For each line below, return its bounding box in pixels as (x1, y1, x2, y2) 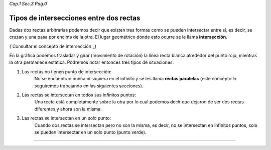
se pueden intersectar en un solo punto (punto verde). (34, 129, 147, 135)
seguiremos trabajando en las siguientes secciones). (34, 83, 144, 89)
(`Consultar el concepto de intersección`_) (9, 43, 96, 49)
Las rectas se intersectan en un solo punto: (22, 115, 111, 121)
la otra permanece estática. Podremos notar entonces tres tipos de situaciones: (9, 59, 174, 65)
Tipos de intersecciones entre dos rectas (9, 14, 141, 22)
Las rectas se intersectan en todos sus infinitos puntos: (22, 92, 137, 98)
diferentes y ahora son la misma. (34, 106, 102, 112)
